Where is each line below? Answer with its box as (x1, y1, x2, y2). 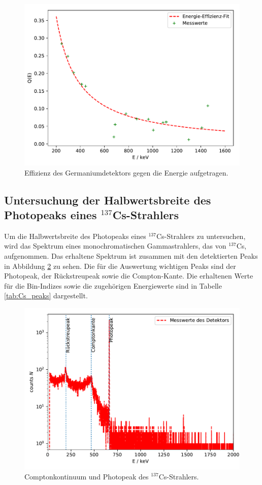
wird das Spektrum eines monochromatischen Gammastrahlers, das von (4, 240, 226, 251)
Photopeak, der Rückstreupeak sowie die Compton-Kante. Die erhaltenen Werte (4, 270, 253, 281)
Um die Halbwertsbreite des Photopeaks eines (4, 230, 146, 241)
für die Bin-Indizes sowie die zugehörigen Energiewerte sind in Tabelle (4, 280, 222, 291)
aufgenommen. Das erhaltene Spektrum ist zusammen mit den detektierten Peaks (4, 250, 258, 261)
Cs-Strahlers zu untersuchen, (156, 230, 246, 241)
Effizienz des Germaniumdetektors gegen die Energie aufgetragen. (24, 167, 228, 178)
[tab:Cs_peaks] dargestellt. (4, 290, 88, 301)
